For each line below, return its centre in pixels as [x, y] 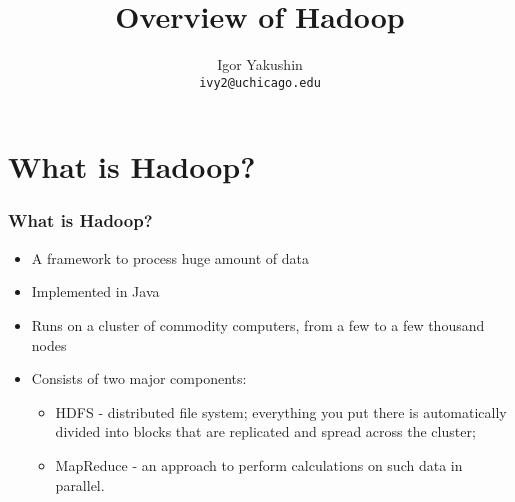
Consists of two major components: [139, 378]
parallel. [80, 484]
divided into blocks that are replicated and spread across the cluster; [265, 431]
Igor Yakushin [260, 64]
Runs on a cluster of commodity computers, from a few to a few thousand [258, 324]
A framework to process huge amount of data [170, 257]
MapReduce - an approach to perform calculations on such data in [259, 464]
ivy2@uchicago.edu [260, 82]
